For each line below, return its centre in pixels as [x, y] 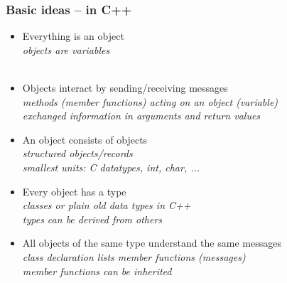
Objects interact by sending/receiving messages [125, 87]
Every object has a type [74, 191]
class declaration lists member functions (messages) [134, 256]
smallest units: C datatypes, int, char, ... [111, 167]
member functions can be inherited [97, 271]
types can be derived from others [92, 219]
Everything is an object [73, 36]
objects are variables [66, 49]
